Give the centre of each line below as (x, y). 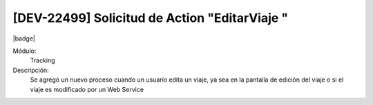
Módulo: (25, 51)
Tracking (42, 60)
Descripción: (31, 70)
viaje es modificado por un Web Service (87, 89)
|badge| (24, 38)
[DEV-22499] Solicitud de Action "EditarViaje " (151, 18)
